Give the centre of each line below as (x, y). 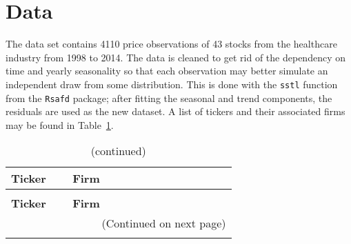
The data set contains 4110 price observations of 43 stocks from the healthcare (171, 44)
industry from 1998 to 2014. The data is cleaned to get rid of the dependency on (175, 57)
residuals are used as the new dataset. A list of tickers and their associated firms (175, 111)
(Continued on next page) (164, 223)
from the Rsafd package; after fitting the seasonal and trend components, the (169, 98)
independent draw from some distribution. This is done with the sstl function (172, 84)
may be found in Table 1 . (60, 124)
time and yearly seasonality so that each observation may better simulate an (167, 71)
